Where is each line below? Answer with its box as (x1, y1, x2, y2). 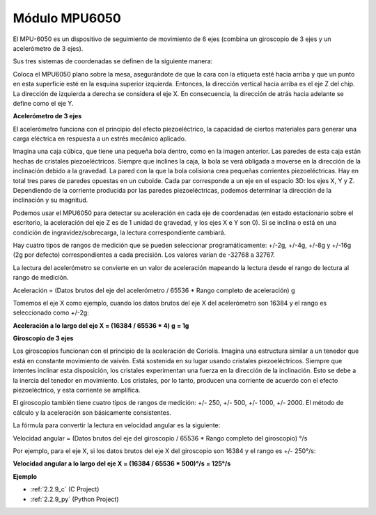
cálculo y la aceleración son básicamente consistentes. (13, 408, 172, 417)
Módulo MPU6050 (13, 10, 121, 26)
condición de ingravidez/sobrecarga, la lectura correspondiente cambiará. (13, 228, 226, 237)
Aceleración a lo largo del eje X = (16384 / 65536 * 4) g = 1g (13, 321, 189, 330)
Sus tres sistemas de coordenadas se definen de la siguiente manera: (13, 57, 213, 65)
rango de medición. (13, 274, 69, 282)
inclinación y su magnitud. (13, 196, 88, 205)
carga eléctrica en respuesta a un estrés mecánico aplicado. (13, 134, 187, 143)
